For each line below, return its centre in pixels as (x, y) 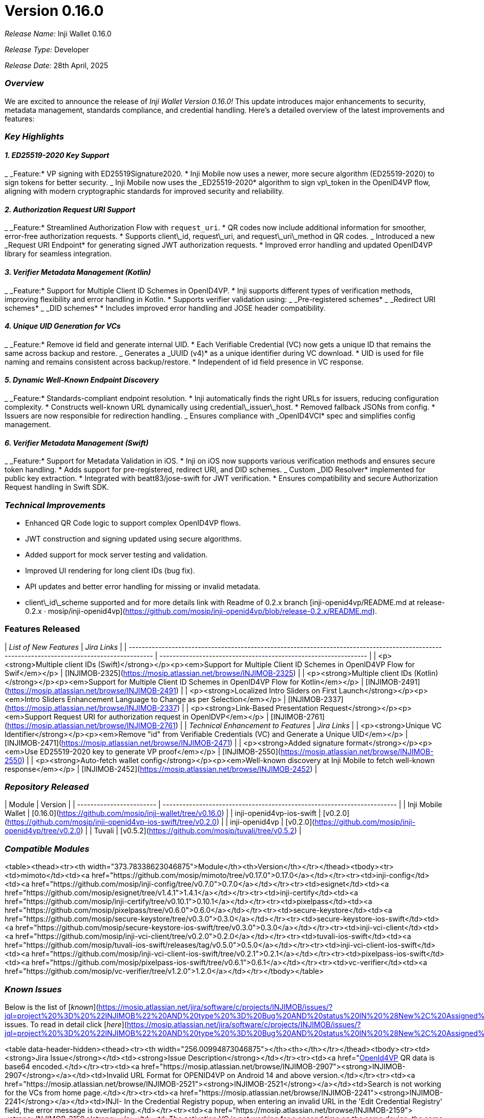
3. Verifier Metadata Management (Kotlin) (78, 272)
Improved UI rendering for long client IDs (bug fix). (110, 570)
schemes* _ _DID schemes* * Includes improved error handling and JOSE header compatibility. (165, 308)
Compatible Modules (47, 849)
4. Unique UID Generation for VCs (63, 326)
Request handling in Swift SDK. (57, 487)
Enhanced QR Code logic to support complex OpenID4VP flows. (133, 523)
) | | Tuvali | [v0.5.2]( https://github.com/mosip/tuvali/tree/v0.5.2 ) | (191, 831)
